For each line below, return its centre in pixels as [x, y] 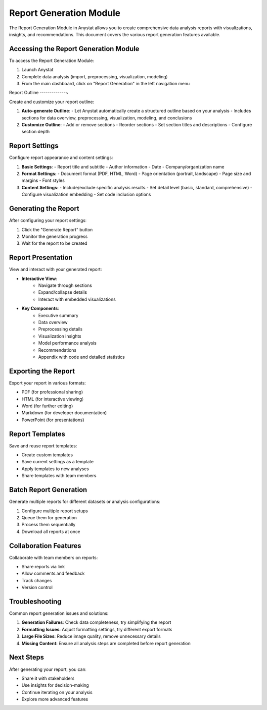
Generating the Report [44, 209]
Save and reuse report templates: [43, 445]
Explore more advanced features [55, 699]
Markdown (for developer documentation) [64, 413]
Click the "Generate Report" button [57, 229]
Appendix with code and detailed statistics [82, 357]
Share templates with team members [59, 476]
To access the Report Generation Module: [52, 60]
